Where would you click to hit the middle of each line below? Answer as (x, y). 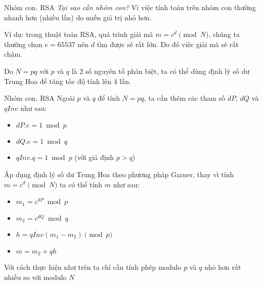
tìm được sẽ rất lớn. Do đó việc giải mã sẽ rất (168, 44)
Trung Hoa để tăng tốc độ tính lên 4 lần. (68, 81)
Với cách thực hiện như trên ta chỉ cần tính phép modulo (93, 267)
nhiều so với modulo (35, 277)
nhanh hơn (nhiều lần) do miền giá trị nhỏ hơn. (78, 17)
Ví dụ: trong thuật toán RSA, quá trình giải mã (79, 34)
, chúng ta (224, 34)
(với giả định (94, 157)
